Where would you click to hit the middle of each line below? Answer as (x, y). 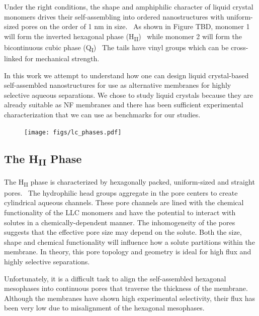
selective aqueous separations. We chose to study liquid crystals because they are (129, 95)
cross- (240, 47)
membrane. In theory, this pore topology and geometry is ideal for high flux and (128, 252)
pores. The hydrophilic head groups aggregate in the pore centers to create (121, 192)
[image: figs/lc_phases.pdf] (73, 132)
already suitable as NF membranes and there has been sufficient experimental (124, 105)
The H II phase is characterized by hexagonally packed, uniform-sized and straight (129, 182)
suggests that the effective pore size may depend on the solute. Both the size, (123, 232)
